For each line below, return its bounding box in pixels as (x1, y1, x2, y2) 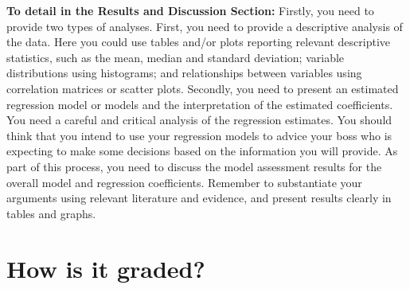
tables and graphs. (6, 205, 96, 221)
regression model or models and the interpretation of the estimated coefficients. (6, 96, 393, 112)
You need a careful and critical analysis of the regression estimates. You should (6, 111, 392, 128)
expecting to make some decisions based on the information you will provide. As (6, 143, 398, 159)
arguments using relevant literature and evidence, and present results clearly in (6, 189, 392, 206)
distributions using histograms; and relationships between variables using (6, 64, 362, 81)
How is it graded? (6, 252, 205, 284)
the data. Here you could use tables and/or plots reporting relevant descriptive (6, 33, 390, 50)
